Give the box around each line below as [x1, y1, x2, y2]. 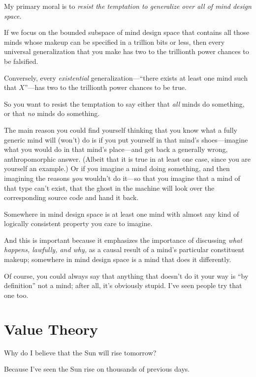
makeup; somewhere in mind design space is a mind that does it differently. [4, 254, 231, 264]
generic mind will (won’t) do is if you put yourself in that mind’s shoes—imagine [4, 134, 248, 145]
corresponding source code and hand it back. [4, 192, 139, 203]
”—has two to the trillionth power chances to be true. [24, 82, 187, 92]
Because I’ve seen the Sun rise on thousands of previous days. [4, 364, 190, 374]
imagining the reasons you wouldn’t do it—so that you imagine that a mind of [4, 173, 240, 183]
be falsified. [4, 56, 38, 66]
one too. [4, 290, 29, 300]
